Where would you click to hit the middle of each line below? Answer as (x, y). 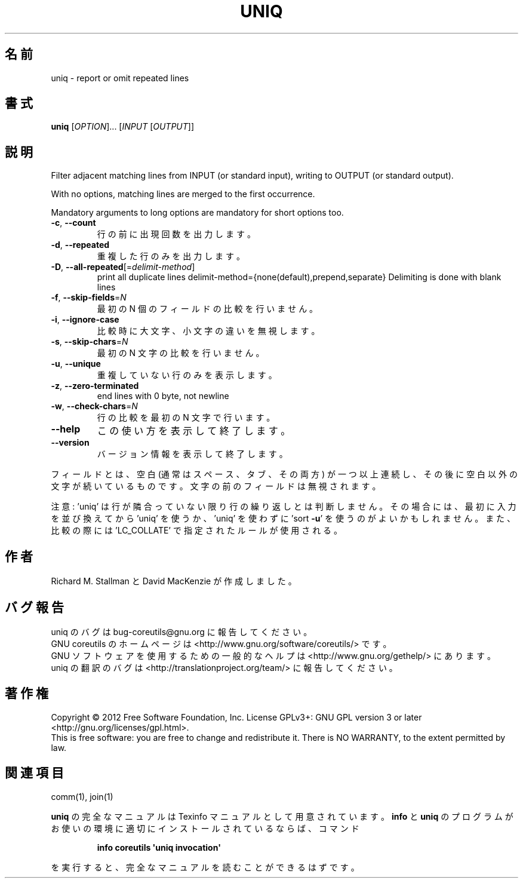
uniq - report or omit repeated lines (120, 78)
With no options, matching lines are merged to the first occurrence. (183, 194)
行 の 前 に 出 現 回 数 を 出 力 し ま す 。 (176, 234)
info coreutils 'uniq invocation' (159, 847)
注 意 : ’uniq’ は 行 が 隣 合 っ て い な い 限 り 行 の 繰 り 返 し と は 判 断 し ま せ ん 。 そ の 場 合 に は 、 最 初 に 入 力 (284, 507)
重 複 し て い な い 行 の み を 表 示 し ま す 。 (187, 375)
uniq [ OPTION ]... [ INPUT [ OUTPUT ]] (123, 127)
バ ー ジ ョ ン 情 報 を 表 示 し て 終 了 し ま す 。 (192, 454)
